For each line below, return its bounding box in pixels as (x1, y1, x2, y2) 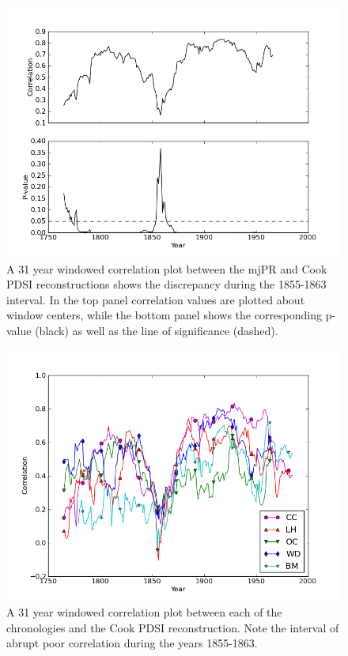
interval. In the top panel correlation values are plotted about (6, 291, 305, 307)
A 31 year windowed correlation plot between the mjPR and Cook (6, 260, 327, 277)
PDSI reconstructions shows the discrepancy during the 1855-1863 (6, 276, 327, 292)
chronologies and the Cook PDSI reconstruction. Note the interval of (6, 619, 339, 635)
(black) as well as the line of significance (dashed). (35, 322, 278, 338)
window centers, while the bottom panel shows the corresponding (6, 307, 323, 323)
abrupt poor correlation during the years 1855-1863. (6, 635, 258, 651)
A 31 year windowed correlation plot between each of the (6, 604, 282, 620)
